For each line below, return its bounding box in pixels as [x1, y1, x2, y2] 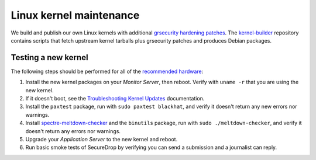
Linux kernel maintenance [11, 9, 140, 22]
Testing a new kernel [11, 53, 88, 62]
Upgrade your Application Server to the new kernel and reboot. [25, 135, 178, 142]
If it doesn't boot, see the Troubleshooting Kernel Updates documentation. [25, 95, 205, 102]
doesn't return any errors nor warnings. [25, 127, 121, 134]
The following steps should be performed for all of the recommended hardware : [11, 68, 204, 75]
